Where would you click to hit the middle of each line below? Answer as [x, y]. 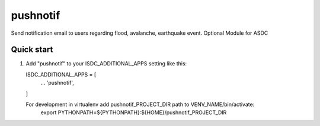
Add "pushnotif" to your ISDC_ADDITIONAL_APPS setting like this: [106, 64]
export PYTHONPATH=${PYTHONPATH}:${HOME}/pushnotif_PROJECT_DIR [134, 112]
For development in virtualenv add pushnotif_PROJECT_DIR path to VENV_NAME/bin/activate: [140, 105]
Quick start [32, 50]
